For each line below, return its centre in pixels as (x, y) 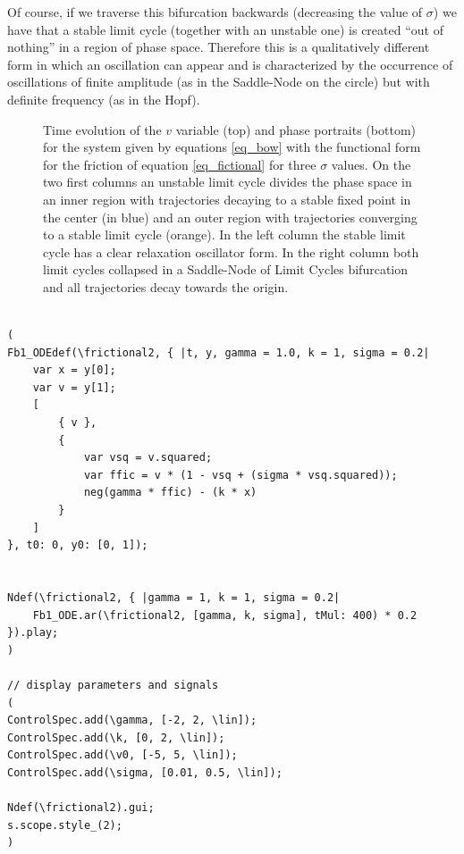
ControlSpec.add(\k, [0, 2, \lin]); (116, 737)
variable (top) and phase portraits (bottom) (295, 129)
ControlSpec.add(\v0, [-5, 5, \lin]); (122, 755)
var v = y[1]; (74, 387)
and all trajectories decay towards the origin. (166, 286)
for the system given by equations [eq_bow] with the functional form (232, 147)
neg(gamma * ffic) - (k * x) (170, 493)
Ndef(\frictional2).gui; (81, 808)
